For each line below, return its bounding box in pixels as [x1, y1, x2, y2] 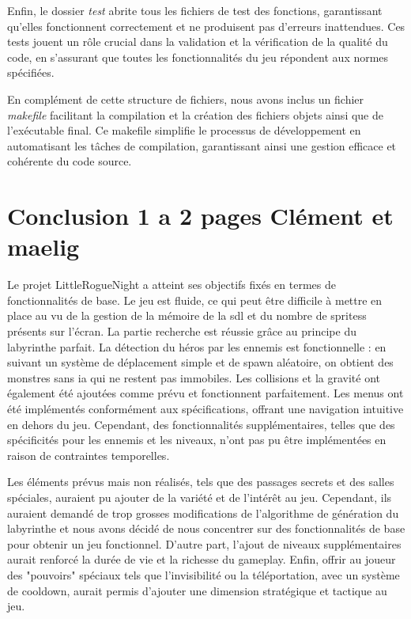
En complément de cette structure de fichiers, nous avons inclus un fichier [7, 90, 364, 107]
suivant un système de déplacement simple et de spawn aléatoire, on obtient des [7, 354, 394, 370]
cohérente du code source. [7, 153, 132, 169]
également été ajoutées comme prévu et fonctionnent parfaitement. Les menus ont [7, 385, 404, 401]
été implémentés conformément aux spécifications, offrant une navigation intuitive [7, 401, 404, 416]
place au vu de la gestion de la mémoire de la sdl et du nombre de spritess [7, 307, 367, 324]
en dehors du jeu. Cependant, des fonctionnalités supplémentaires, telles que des [7, 416, 395, 432]
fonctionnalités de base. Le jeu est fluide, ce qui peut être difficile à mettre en [7, 291, 383, 308]
